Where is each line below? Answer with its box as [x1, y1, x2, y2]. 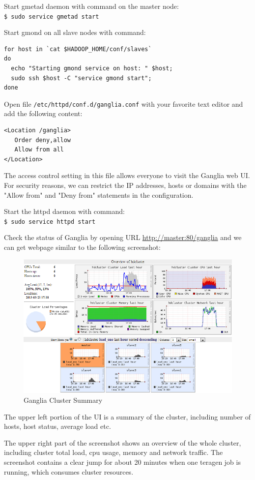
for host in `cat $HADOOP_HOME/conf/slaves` [4, 45, 152, 53]
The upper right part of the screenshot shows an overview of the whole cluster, [4, 437, 241, 448]
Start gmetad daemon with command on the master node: [4, 1, 179, 11]
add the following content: [4, 108, 83, 119]
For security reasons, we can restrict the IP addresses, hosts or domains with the [4, 180, 247, 190]
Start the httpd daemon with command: [4, 206, 125, 216]
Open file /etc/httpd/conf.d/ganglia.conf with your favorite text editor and [4, 98, 243, 109]
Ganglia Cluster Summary [24, 394, 103, 405]
